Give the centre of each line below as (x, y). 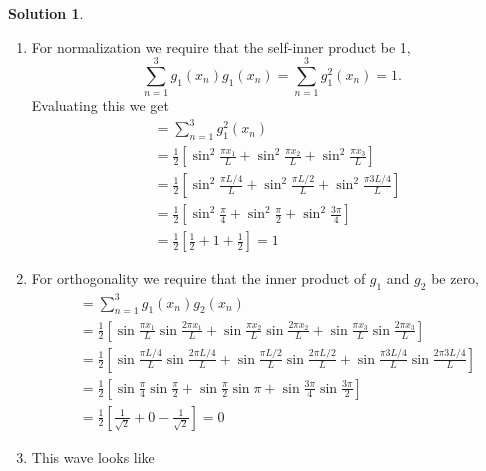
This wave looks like (93, 456)
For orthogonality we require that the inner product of (198, 278)
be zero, (455, 278)
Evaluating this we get (100, 105)
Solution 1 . (46, 13)
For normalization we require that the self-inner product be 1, (221, 46)
